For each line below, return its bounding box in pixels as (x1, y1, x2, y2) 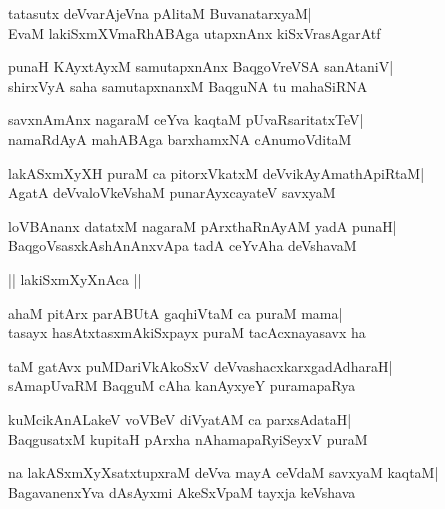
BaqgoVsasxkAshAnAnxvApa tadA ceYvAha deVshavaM (8, 235, 357, 256)
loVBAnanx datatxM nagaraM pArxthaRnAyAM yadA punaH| (8, 215, 397, 236)
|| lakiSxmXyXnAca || (8, 268, 142, 289)
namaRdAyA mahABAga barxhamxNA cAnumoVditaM (8, 128, 352, 149)
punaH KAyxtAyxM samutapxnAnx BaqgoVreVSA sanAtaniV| (8, 56, 394, 77)
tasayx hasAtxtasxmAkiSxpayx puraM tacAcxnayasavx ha (8, 322, 366, 343)
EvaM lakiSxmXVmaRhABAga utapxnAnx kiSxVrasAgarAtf (8, 22, 381, 43)
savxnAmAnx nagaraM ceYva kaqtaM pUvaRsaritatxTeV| (8, 109, 364, 130)
